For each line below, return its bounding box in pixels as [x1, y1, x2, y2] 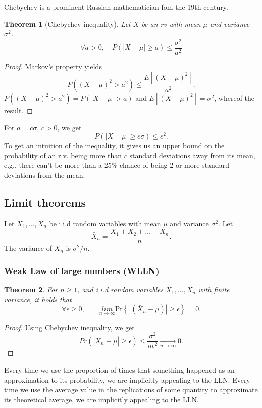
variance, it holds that [4, 294, 72, 304]
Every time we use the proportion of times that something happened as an [4, 365, 235, 375]
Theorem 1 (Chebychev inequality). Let [4, 18, 131, 29]
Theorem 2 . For [4, 284, 58, 295]
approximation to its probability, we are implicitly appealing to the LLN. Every [4, 374, 250, 385]
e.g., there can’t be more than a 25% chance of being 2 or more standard [4, 160, 229, 170]
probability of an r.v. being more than [4, 150, 122, 160]
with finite [198, 284, 230, 295]
